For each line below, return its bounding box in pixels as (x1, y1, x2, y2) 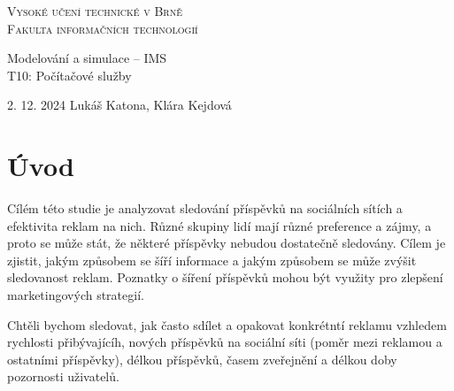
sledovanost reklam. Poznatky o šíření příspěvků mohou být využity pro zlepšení (7, 268, 443, 287)
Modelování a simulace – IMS (7, 49, 167, 67)
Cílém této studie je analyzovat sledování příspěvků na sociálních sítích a (7, 199, 403, 218)
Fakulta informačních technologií (7, 19, 198, 37)
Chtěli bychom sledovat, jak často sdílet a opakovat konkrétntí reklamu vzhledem (7, 315, 447, 333)
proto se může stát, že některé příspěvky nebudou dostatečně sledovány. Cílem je (7, 234, 446, 252)
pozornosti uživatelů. (7, 367, 119, 386)
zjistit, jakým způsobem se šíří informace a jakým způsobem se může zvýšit (7, 250, 417, 269)
